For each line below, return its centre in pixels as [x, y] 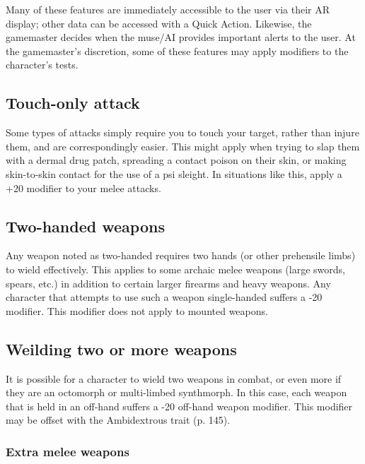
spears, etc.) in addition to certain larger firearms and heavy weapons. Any [168, 283]
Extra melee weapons [68, 451]
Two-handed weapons [85, 226]
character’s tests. [42, 65]
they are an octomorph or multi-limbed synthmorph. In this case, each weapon [176, 392]
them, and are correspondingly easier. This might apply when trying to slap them [183, 146]
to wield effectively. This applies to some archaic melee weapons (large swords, [175, 269]
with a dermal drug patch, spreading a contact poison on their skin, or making [176, 160]
